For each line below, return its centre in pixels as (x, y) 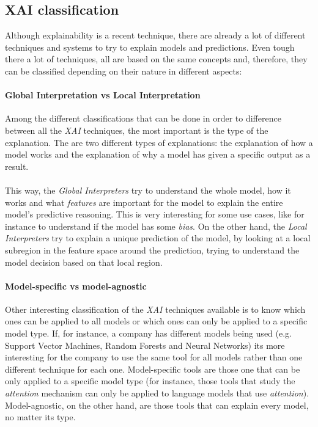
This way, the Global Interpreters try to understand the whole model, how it (148, 190)
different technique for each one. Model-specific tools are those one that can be (153, 369)
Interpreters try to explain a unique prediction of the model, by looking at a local (158, 238)
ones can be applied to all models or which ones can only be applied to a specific (156, 321)
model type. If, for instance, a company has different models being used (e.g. (148, 333)
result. (17, 166)
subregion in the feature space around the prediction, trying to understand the (152, 250)
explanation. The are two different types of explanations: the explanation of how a (159, 142)
